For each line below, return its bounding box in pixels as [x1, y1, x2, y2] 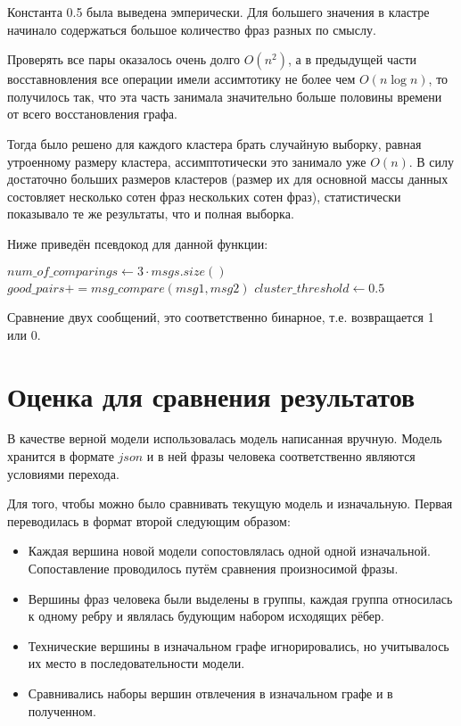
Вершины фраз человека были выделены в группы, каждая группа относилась [28, 589, 453, 607]
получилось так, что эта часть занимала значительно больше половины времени [7, 87, 442, 105]
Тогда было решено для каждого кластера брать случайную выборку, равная [7, 134, 422, 153]
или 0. [7, 325, 41, 343]
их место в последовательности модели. [28, 654, 245, 672]
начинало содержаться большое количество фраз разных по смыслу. [7, 20, 376, 38]
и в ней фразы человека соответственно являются [146, 447, 416, 466]
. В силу [408, 152, 455, 170]
